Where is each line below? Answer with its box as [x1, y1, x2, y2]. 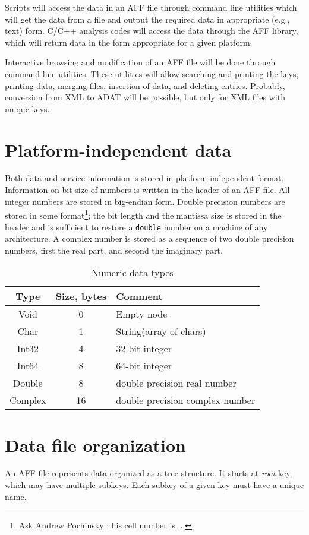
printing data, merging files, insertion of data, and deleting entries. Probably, [5, 79, 285, 91]
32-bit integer [116, 341, 172, 356]
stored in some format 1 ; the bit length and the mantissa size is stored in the [5, 207, 282, 221]
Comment [116, 289, 163, 303]
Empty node [116, 307, 168, 321]
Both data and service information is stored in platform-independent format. [5, 172, 284, 184]
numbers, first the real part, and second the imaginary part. [5, 243, 223, 256]
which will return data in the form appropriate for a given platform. [5, 36, 253, 48]
